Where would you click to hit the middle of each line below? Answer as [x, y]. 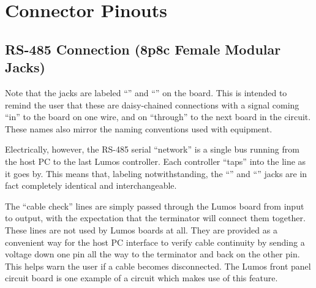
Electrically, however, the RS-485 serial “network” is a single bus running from [152, 149]
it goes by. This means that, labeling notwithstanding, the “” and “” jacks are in [156, 173]
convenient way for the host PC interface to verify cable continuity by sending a [155, 242]
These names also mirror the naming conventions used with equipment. [139, 128]
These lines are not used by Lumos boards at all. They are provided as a [141, 229]
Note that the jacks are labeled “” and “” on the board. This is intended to [146, 92]
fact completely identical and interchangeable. [91, 185]
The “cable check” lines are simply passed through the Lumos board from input [155, 206]
